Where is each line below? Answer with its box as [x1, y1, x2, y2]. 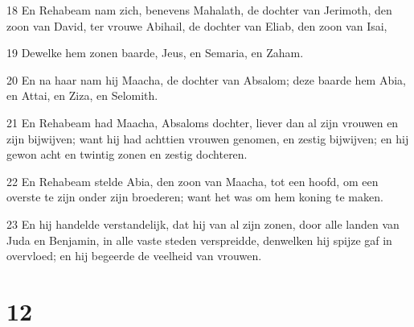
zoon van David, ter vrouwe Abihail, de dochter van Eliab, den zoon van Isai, [6, 17, 387, 34]
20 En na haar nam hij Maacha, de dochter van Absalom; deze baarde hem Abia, [6, 71, 406, 88]
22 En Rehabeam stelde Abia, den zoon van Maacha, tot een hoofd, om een [6, 172, 379, 189]
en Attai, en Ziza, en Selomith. [6, 87, 158, 104]
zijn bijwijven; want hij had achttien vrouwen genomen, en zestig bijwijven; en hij [6, 130, 409, 147]
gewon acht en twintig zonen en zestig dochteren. [6, 146, 248, 163]
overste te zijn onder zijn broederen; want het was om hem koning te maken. [6, 188, 383, 205]
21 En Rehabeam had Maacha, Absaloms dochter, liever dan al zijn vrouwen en [6, 114, 399, 130]
